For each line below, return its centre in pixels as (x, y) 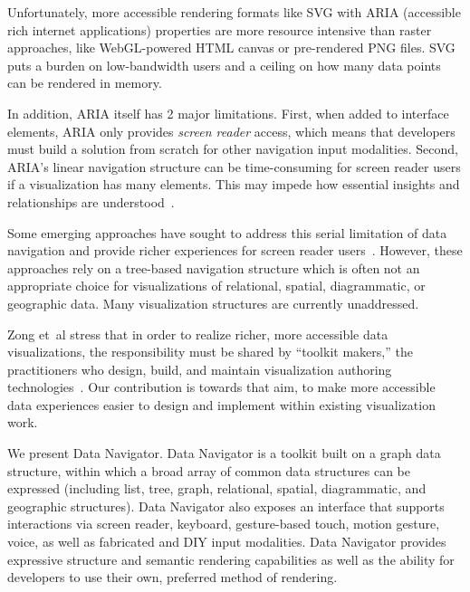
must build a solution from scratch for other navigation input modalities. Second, (233, 149)
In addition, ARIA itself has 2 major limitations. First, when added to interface (228, 113)
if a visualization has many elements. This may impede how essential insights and (234, 184)
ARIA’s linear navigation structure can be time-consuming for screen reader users (234, 166)
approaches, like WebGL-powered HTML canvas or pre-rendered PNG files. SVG (231, 48)
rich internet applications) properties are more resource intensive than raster (220, 29)
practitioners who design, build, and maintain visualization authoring (200, 369)
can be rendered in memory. (85, 83)
